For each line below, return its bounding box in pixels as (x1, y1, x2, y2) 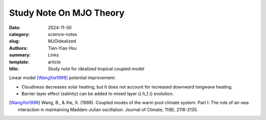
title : (9, 65, 19, 71)
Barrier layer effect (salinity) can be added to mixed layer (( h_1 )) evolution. (21, 91, 174, 97)
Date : (9, 25, 21, 30)
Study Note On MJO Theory (9, 7, 125, 18)
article (48, 59, 61, 65)
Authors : (9, 45, 28, 51)
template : (9, 59, 30, 65)
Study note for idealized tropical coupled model (48, 65, 145, 71)
